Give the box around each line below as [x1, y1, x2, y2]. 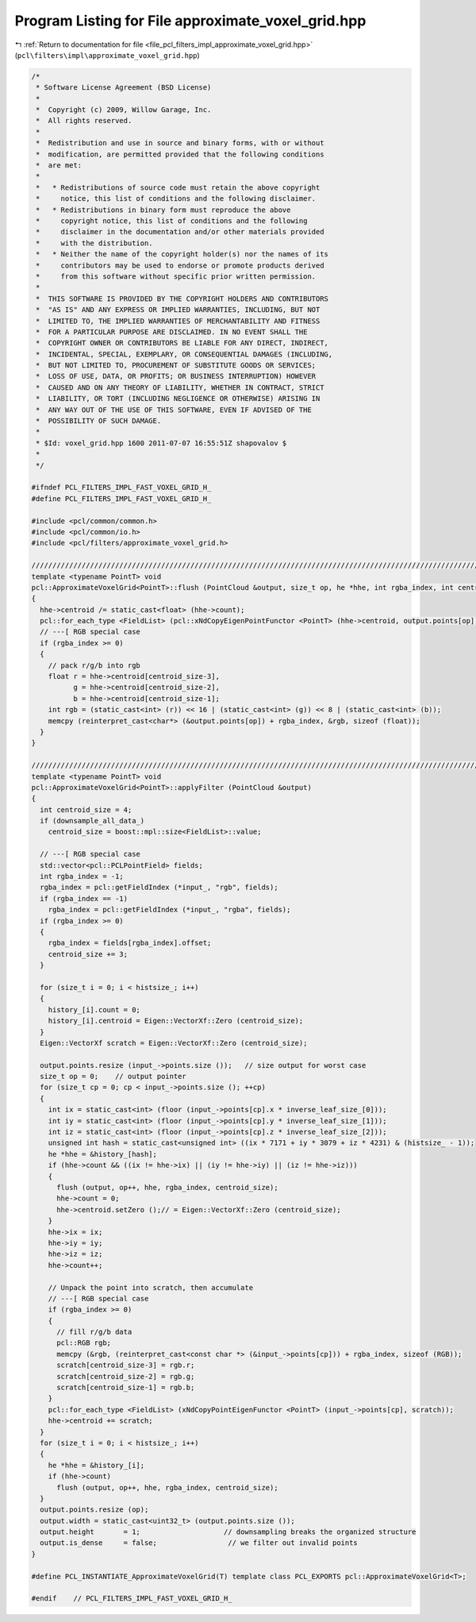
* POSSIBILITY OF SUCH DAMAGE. [36, 417, 162, 426]
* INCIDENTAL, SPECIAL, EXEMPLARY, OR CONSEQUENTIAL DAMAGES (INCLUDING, [36, 349, 333, 359]
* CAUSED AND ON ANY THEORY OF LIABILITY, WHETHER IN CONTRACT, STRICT [36, 383, 324, 392]
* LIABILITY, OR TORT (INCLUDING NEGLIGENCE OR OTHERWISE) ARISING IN [36, 394, 321, 403]
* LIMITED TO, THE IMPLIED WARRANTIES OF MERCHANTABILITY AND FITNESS [36, 316, 321, 326]
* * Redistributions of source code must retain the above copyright [36, 183, 321, 192]
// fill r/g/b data [56, 1327, 132, 1337]
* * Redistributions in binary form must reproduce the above [36, 205, 291, 214]
